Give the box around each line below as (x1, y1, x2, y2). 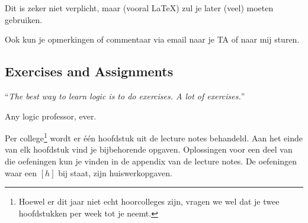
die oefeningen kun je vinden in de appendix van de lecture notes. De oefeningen (5, 155, 297, 167)
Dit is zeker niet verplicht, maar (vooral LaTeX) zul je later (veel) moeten (5, 2, 274, 14)
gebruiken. (5, 13, 43, 25)
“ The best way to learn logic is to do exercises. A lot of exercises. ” (5, 89, 245, 102)
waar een (5, 166, 37, 179)
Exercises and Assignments (5, 62, 174, 80)
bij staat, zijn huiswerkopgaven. (58, 166, 172, 179)
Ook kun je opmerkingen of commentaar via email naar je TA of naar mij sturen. (5, 33, 300, 46)
